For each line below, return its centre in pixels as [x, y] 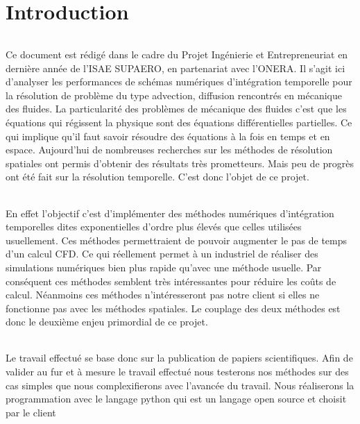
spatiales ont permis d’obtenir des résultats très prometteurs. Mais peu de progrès [180, 163]
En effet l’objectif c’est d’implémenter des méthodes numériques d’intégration [170, 213]
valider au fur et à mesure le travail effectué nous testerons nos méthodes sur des [177, 372]
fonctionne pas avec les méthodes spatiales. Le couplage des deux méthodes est [173, 308]
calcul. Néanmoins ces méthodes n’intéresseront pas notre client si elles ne [163, 295]
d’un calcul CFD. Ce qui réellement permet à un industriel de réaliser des [162, 254]
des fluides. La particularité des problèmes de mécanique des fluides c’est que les [176, 109]
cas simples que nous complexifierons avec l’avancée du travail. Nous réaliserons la [180, 385]
